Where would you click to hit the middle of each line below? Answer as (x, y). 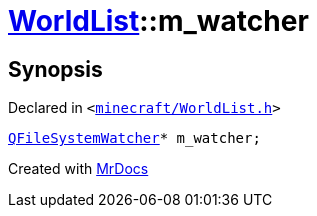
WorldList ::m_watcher (158, 21)
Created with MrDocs (78, 169)
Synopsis (55, 69)
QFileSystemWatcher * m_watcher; (134, 138)
